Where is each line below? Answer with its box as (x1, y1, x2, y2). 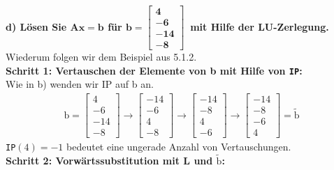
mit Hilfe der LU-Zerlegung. (190, 19, 329, 33)
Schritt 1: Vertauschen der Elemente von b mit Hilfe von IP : (6, 63, 303, 77)
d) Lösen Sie (6, 19, 67, 33)
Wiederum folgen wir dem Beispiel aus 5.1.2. (6, 49, 197, 64)
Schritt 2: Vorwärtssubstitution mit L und (6, 153, 213, 167)
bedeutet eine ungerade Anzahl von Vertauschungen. (66, 139, 291, 154)
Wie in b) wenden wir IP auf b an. (6, 77, 154, 91)
